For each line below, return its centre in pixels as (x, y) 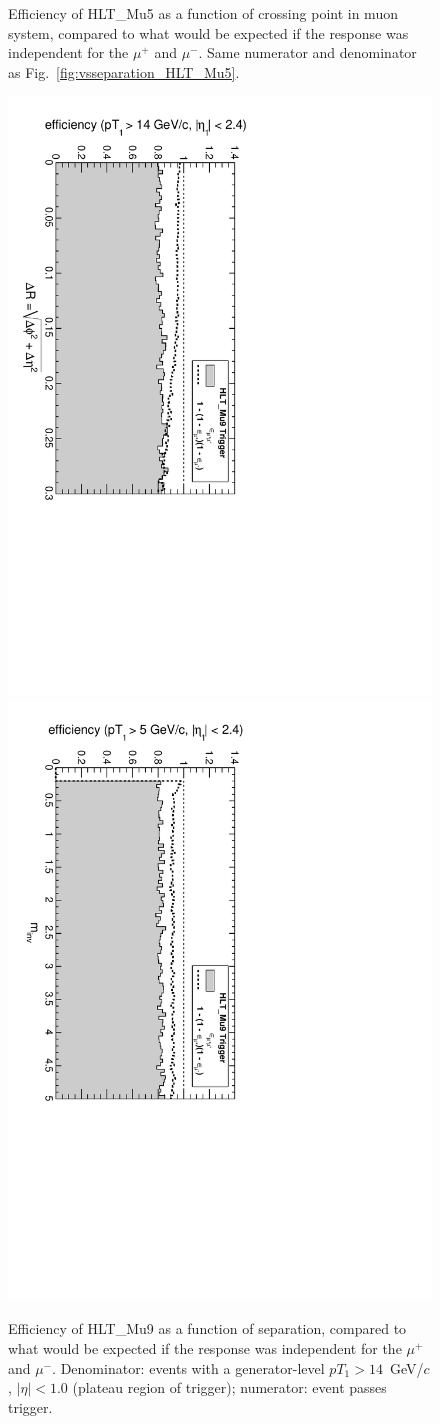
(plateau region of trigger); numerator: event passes (229, 1387)
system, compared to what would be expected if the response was (208, 32)
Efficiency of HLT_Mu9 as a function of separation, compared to (207, 1328)
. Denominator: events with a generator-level (188, 1367)
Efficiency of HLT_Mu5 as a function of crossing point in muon (203, 13)
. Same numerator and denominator (307, 52)
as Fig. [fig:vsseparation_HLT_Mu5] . (124, 71)
